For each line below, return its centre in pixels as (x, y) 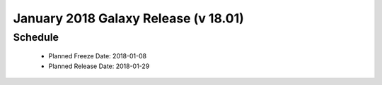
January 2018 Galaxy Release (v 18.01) (128, 18)
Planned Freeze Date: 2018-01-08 (98, 56)
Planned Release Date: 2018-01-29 (99, 66)
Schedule (36, 37)
